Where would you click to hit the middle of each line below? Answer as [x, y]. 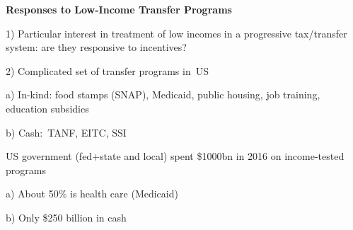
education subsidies [47, 108]
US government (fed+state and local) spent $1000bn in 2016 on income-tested [175, 156]
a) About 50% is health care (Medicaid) [92, 194]
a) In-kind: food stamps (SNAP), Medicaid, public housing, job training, [163, 94]
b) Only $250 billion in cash [66, 217]
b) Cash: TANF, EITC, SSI [66, 132]
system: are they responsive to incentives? [96, 47]
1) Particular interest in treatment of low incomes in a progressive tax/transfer [176, 33]
